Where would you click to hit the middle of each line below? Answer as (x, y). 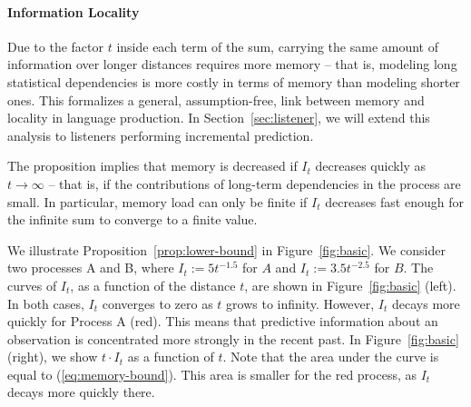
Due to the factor (56, 46)
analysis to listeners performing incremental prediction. (161, 135)
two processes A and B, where (91, 268)
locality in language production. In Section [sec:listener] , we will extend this (219, 118)
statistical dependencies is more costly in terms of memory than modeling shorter (234, 81)
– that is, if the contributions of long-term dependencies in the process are (255, 183)
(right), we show (53, 357)
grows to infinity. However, (300, 303)
